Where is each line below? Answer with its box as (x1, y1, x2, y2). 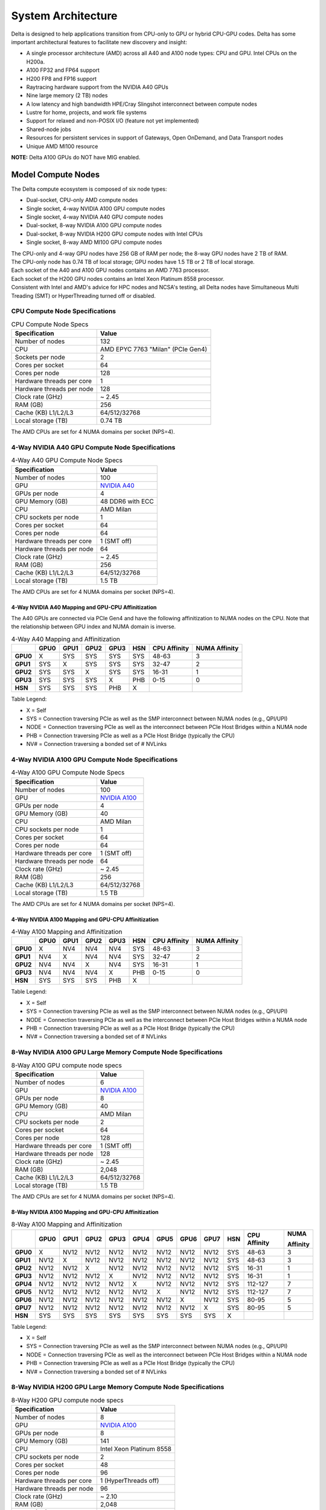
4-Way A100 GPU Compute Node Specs (11, 768, 125, 777)
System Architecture (11, 9, 118, 22)
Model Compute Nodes (11, 169, 100, 179)
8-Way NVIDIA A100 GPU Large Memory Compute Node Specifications (11, 1048, 223, 1056)
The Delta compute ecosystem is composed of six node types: (11, 185, 167, 193)
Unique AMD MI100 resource (26, 143, 98, 150)
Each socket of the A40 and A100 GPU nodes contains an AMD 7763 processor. (11, 266, 210, 274)
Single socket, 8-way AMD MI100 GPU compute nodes (26, 239, 162, 246)
